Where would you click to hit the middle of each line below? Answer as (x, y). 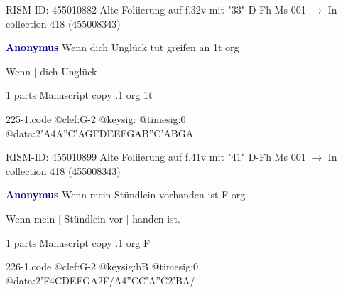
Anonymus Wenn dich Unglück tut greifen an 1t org (123, 47)
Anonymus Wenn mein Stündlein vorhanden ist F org (126, 195)
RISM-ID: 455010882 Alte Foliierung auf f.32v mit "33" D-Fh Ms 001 (156, 9)
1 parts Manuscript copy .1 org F (78, 242)
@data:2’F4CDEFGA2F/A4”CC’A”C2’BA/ (100, 280)
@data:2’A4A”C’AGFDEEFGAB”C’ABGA (100, 133)
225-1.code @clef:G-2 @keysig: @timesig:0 (96, 118)
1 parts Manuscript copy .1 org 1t (79, 95)
